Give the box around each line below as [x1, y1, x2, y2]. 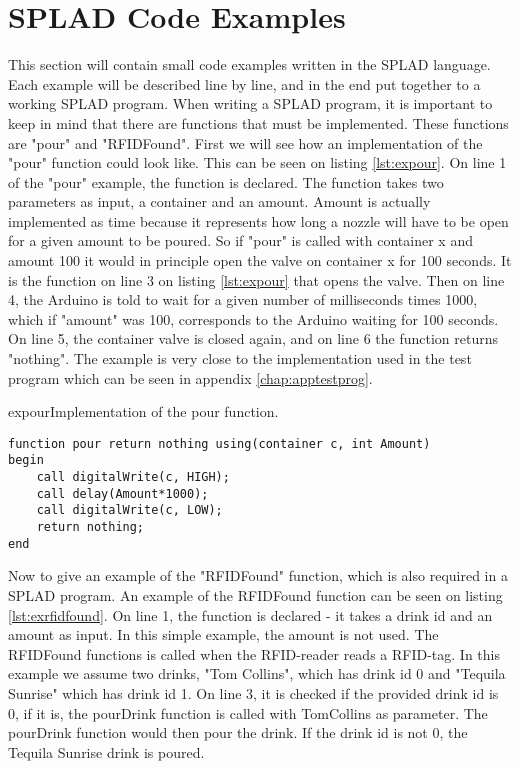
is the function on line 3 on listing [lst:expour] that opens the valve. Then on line [8, 269, 505, 290]
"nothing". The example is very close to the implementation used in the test [8, 348, 472, 369]
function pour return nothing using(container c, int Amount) [8, 436, 431, 451]
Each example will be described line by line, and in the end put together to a [8, 73, 481, 94]
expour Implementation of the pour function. [8, 401, 279, 422]
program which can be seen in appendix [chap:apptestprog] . [8, 367, 373, 388]
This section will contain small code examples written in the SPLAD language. [8, 54, 491, 75]
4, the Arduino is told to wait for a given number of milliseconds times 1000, [8, 289, 478, 310]
